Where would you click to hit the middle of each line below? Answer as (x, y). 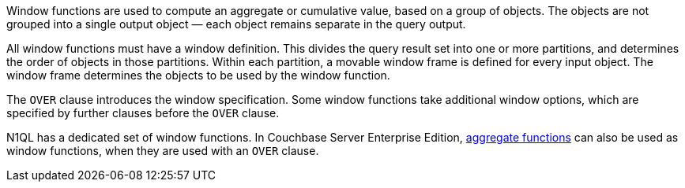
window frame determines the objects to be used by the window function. (198, 75)
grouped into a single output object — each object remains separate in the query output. (236, 24)
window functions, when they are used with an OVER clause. (163, 151)
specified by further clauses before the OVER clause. (143, 113)
